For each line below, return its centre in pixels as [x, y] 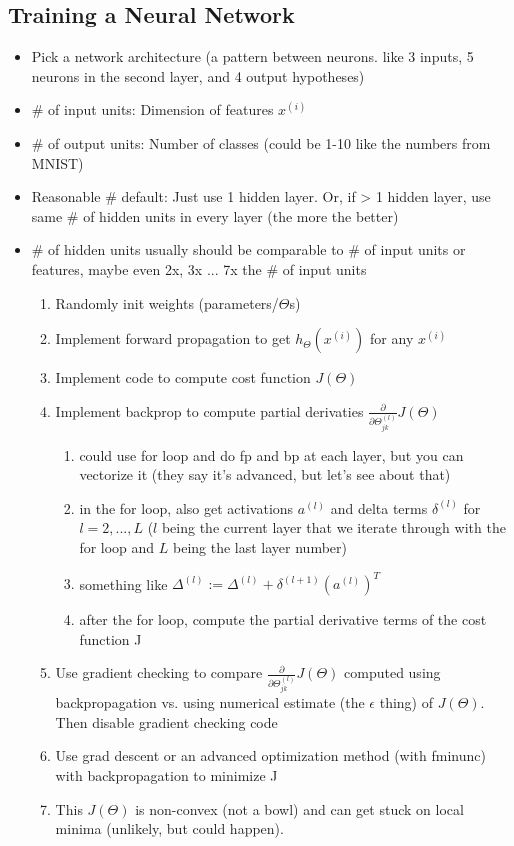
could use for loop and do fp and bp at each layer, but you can [271, 454]
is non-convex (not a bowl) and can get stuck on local [299, 808]
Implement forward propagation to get [173, 338]
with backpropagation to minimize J [166, 774]
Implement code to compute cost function [183, 377]
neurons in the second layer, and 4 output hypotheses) [198, 75]
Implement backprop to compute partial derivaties [209, 410]
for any [392, 338]
